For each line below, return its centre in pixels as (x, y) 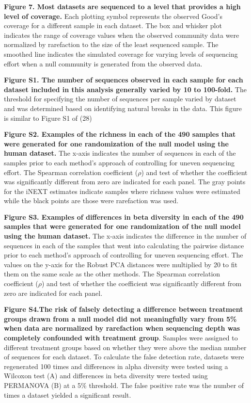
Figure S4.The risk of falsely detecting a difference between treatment (124, 309)
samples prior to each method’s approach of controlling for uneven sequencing (119, 162)
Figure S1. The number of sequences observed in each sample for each (124, 80)
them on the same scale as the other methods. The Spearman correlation (112, 274)
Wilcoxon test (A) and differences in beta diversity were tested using (106, 376)
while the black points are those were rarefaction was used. (91, 201)
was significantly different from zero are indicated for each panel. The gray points (125, 182)
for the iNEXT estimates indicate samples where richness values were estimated (122, 191)
